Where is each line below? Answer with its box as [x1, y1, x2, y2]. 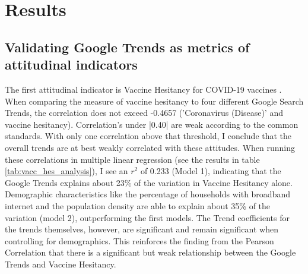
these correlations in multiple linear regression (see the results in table [5, 153, 260, 165]
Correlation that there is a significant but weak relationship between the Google [5, 246, 296, 259]
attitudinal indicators [5, 55, 138, 74]
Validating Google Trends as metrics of [5, 37, 250, 56]
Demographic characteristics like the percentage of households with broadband [5, 188, 290, 200]
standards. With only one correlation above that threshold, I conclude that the [5, 130, 292, 142]
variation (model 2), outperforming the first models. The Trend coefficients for [5, 211, 290, 223]
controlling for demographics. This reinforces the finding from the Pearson [5, 234, 274, 247]
